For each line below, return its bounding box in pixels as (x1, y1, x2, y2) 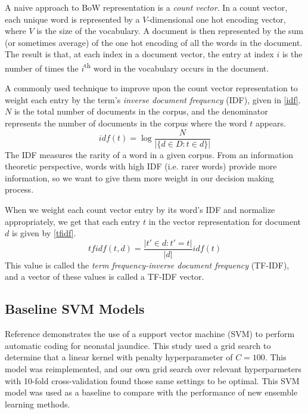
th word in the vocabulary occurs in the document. (84, 60, 269, 74)
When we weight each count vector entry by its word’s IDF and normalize (5, 203, 275, 216)
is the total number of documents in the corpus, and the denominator (14, 105, 268, 118)
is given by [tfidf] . (11, 227, 76, 239)
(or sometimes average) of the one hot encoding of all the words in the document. (5, 36, 303, 48)
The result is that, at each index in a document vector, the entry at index (5, 48, 274, 60)
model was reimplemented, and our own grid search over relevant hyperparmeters (5, 363, 301, 375)
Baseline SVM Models (5, 299, 145, 318)
